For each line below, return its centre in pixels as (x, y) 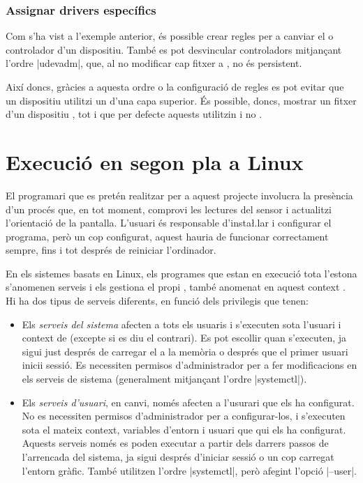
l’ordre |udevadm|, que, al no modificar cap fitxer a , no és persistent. (154, 63)
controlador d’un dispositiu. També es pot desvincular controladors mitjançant (174, 49)
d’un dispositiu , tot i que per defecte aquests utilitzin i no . (134, 114)
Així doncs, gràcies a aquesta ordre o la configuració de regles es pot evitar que (175, 86)
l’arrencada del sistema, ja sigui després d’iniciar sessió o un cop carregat (178, 457)
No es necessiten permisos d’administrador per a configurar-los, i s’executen (184, 416)
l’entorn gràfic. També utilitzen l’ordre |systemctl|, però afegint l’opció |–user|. (190, 470)
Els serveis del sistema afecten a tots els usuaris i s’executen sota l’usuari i (181, 324)
